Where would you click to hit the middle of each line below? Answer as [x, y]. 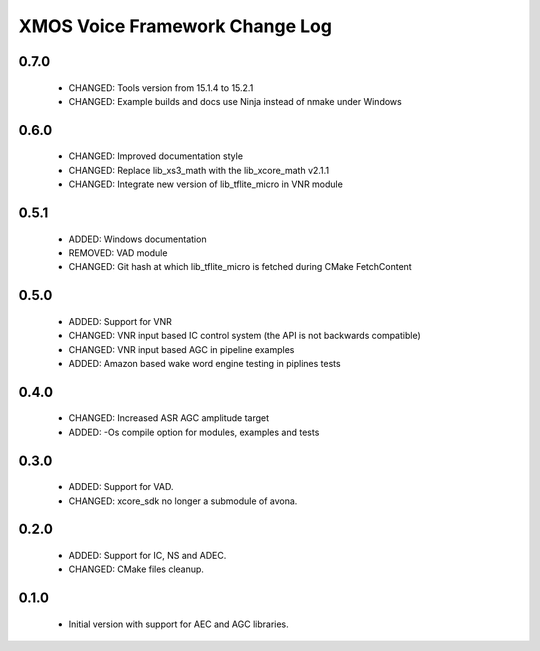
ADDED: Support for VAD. [121, 487]
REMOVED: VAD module [118, 252]
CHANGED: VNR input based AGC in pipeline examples [181, 349]
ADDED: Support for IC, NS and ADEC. [147, 555]
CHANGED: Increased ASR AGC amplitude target [169, 418]
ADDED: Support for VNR [120, 321]
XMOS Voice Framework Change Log [175, 26]
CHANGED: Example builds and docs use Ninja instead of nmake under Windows [235, 101]
